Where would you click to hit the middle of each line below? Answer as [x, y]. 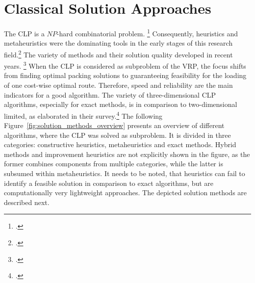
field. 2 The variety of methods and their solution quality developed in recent [118, 53]
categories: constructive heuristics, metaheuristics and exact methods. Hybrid [120, 144]
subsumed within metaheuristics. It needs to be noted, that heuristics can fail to [125, 173]
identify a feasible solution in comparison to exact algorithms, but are [109, 183]
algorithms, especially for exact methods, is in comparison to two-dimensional [121, 104]
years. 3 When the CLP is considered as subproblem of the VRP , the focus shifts [125, 65]
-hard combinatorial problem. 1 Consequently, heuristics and [147, 33]
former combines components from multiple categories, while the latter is [114, 164]
